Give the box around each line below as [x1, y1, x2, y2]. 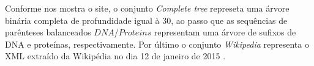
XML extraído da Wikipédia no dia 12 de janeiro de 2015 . [5, 50, 226, 62]
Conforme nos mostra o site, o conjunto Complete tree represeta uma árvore [5, 2, 290, 14]
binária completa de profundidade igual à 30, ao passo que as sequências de [5, 13, 288, 26]
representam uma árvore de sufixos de [154, 26, 296, 38]
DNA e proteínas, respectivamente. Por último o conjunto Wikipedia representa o [5, 37, 309, 50]
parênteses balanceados [5, 26, 91, 38]
